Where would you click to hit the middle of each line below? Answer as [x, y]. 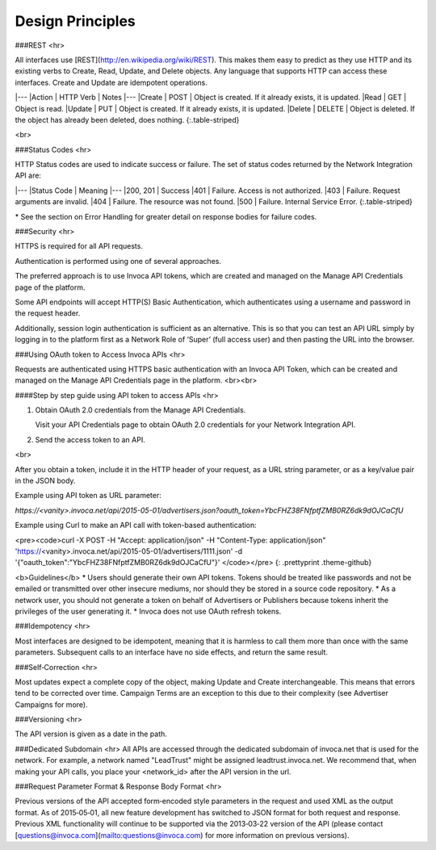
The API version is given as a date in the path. [91, 734]
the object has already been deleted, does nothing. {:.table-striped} [127, 119]
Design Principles [75, 21]
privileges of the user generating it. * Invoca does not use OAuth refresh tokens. [148, 611]
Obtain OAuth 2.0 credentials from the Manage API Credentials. [140, 410]
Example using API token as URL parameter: [88, 496]
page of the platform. [50, 287]
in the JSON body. [45, 481]
